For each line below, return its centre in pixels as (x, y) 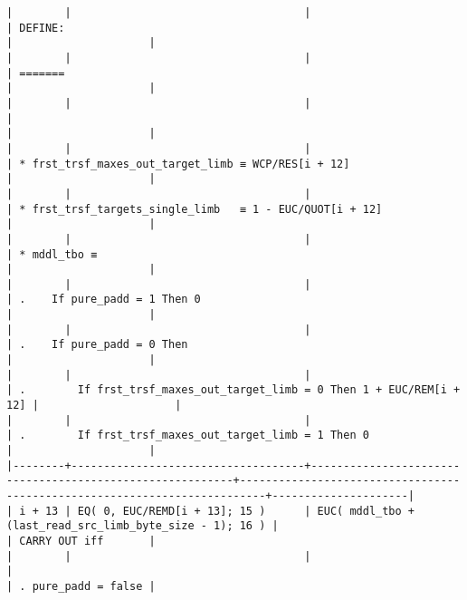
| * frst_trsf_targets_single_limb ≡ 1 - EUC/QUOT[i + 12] (195, 209)
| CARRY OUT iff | (81, 541)
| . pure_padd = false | (81, 586)
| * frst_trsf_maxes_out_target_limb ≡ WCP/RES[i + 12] (178, 164)
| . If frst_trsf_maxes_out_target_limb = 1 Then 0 (188, 435)
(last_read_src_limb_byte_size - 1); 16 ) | (143, 526)
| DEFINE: (36, 28)
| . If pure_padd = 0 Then (97, 345)
